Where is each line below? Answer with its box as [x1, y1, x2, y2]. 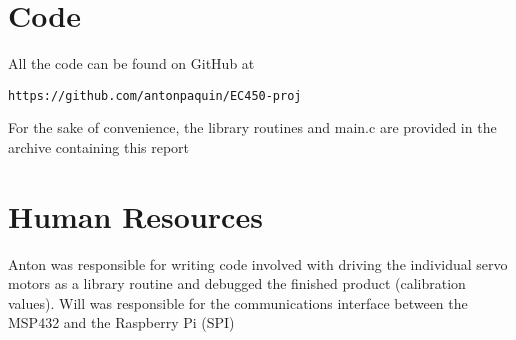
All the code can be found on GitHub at [8, 53, 255, 74]
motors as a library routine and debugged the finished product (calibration [8, 273, 466, 294]
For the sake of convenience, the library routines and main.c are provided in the [8, 117, 497, 138]
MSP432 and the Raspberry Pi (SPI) [8, 312, 235, 333]
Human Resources [8, 195, 263, 236]
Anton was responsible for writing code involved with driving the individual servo [8, 253, 508, 274]
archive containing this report [8, 136, 190, 157]
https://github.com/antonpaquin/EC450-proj [8, 88, 302, 103]
